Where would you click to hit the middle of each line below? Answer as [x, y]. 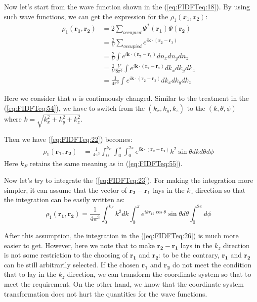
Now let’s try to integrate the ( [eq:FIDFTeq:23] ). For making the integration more [128, 180]
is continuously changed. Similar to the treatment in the [164, 98]
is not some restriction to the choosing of [66, 255]
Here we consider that [37, 98]
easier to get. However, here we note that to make [80, 245]
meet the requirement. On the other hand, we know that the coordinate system [124, 284]
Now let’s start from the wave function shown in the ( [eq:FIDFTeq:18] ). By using [127, 6]
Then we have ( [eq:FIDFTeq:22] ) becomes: [68, 139]
